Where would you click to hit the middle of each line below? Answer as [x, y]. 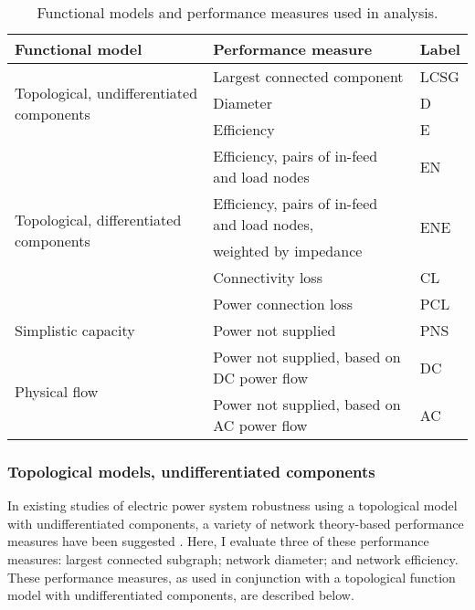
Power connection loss [283, 304]
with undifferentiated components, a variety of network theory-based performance [236, 523]
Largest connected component [308, 76]
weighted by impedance [288, 251]
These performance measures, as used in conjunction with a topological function [232, 577]
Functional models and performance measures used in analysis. [237, 12]
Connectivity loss [268, 277]
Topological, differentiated [98, 219]
